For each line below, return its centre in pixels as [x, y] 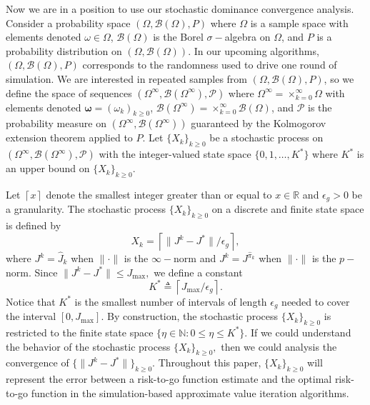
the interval [31, 316]
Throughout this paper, [210, 362]
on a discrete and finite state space [288, 209]
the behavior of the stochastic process [88, 346]
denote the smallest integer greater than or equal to [159, 194]
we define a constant [198, 272]
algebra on [247, 37]
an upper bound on [48, 168]
